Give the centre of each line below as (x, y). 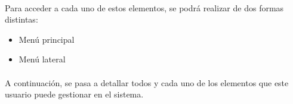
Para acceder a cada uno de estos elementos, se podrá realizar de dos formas (144, 7)
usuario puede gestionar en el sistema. (74, 94)
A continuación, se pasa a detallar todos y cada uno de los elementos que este (147, 82)
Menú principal (47, 39)
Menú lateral (42, 59)
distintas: (21, 19)
